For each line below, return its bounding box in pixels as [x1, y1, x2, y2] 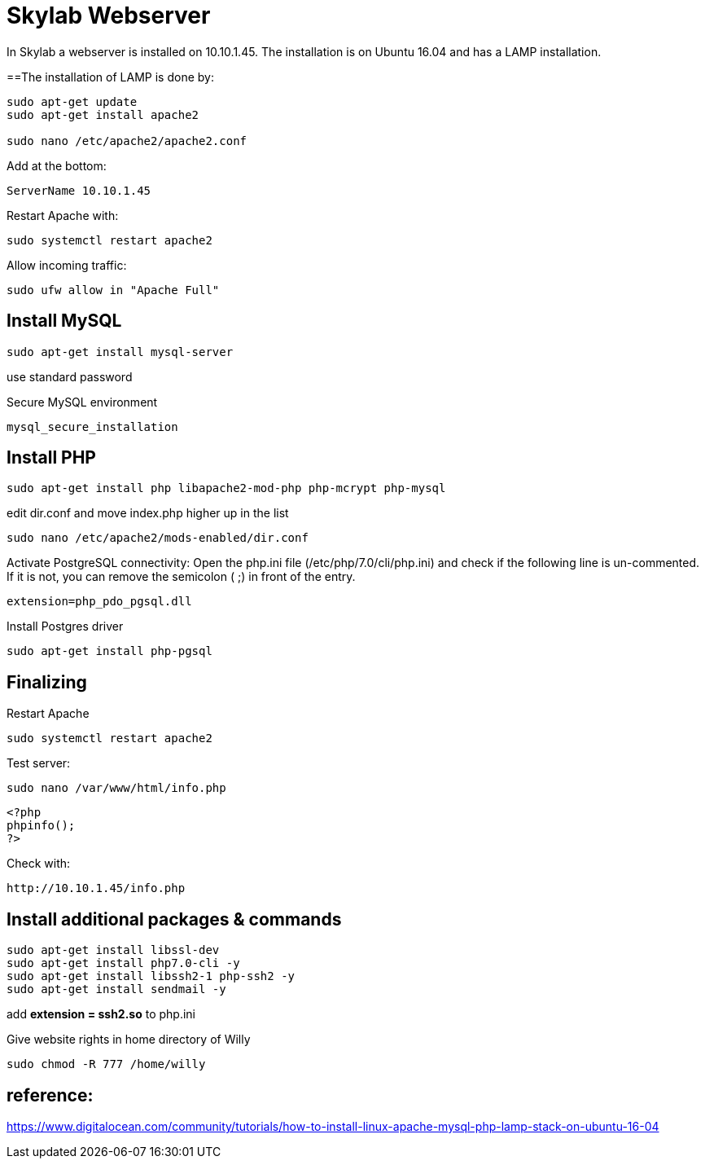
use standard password [7, 369, 133, 384]
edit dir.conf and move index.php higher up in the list [7, 506, 289, 521]
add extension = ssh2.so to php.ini [7, 1007, 195, 1022]
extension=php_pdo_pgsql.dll [7, 595, 192, 609]
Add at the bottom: [7, 158, 107, 173]
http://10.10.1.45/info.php [7, 881, 186, 895]
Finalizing [7, 671, 87, 692]
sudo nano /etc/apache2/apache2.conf [7, 134, 247, 147]
